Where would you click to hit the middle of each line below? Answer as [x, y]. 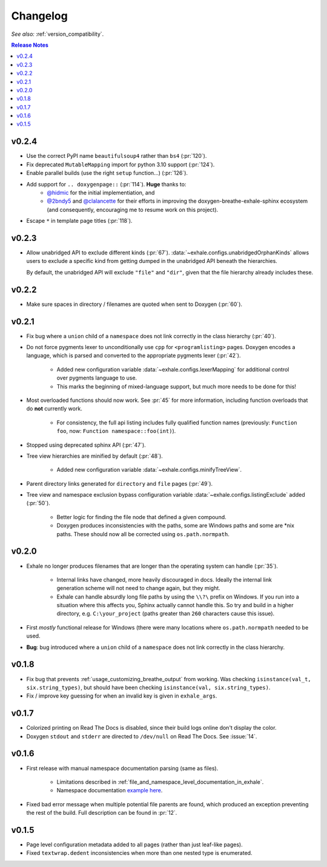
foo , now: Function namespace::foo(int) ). [116, 431]
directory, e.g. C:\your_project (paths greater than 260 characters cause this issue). [166, 614]
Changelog [39, 16]
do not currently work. [54, 409]
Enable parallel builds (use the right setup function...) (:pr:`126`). [107, 173]
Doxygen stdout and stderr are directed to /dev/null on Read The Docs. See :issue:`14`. [142, 736]
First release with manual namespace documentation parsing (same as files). [122, 768]
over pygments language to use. [97, 378]
